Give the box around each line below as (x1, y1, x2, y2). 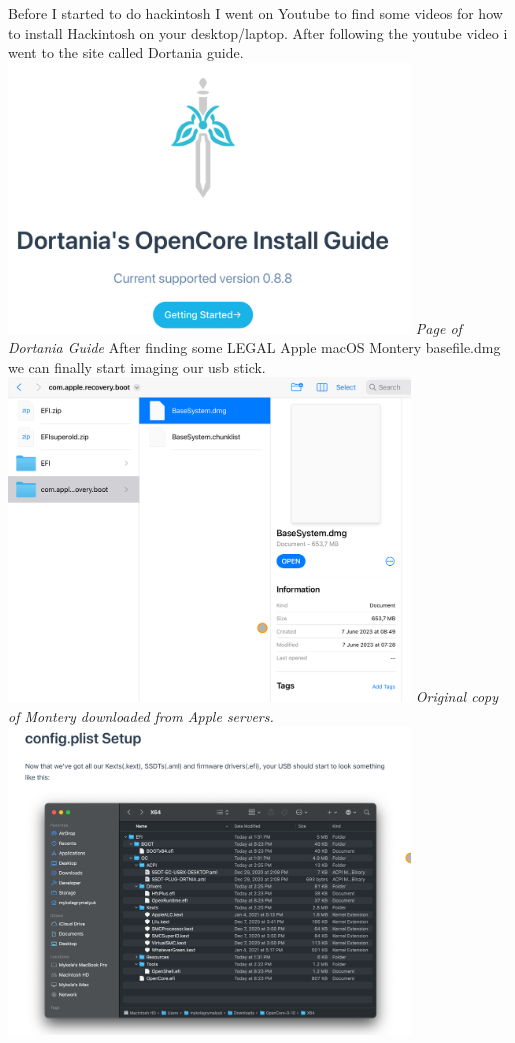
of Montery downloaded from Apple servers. (8, 705, 274, 726)
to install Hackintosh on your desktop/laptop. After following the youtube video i (8, 22, 508, 43)
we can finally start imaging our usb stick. (8, 356, 266, 377)
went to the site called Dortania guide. (8, 42, 244, 63)
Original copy (415, 686, 498, 707)
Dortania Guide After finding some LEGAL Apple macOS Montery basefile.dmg (8, 337, 501, 358)
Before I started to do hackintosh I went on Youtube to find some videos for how (8, 3, 503, 23)
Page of (415, 317, 462, 338)
